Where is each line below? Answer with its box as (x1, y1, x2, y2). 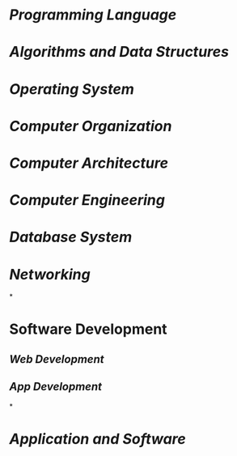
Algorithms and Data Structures (9, 43, 230, 62)
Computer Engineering (9, 191, 165, 210)
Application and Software (9, 429, 187, 448)
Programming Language (9, 6, 177, 24)
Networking (9, 265, 91, 283)
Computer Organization (9, 117, 172, 135)
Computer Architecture (9, 154, 169, 172)
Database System (9, 228, 133, 246)
